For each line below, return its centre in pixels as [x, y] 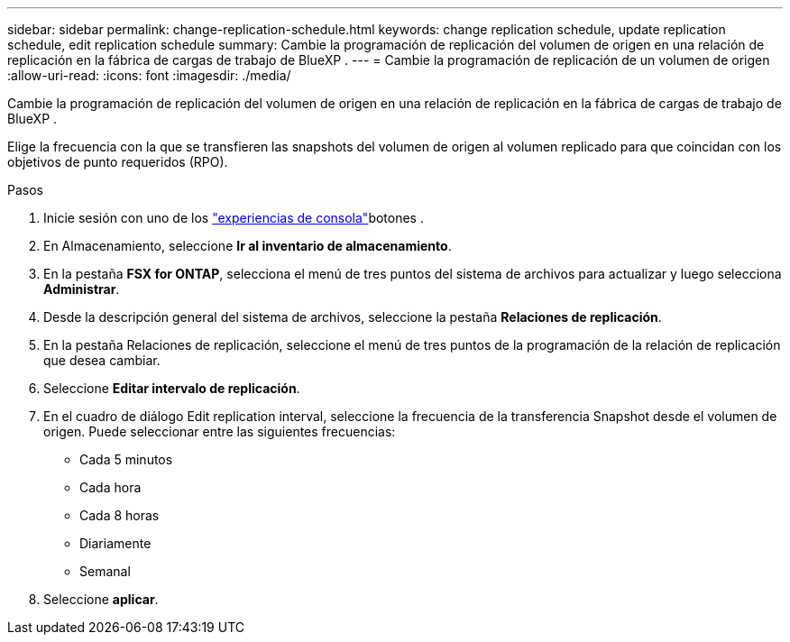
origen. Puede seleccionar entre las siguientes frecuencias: [220, 431]
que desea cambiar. [102, 360]
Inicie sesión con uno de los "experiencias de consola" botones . [234, 218]
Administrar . [82, 289]
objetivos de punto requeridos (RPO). [118, 162]
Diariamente [115, 543]
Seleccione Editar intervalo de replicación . [172, 388]
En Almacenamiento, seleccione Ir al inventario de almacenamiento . [248, 246]
